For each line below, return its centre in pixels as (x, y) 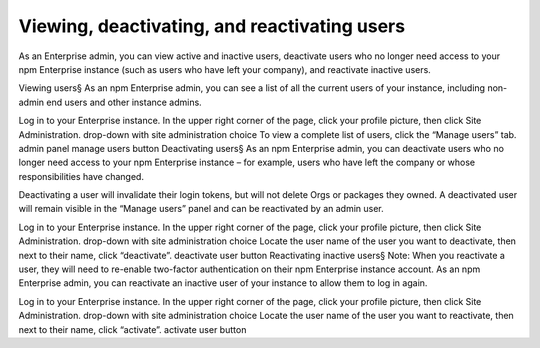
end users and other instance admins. (124, 102)
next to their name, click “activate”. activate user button (132, 329)
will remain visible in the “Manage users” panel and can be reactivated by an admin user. (201, 209)
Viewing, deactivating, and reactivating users (211, 26)
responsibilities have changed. (81, 176)
